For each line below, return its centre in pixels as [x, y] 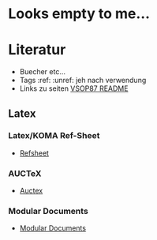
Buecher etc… [42, 72]
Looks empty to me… [79, 14]
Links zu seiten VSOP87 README [74, 88]
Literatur [37, 50]
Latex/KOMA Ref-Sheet [54, 136]
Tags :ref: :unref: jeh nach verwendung [83, 81]
